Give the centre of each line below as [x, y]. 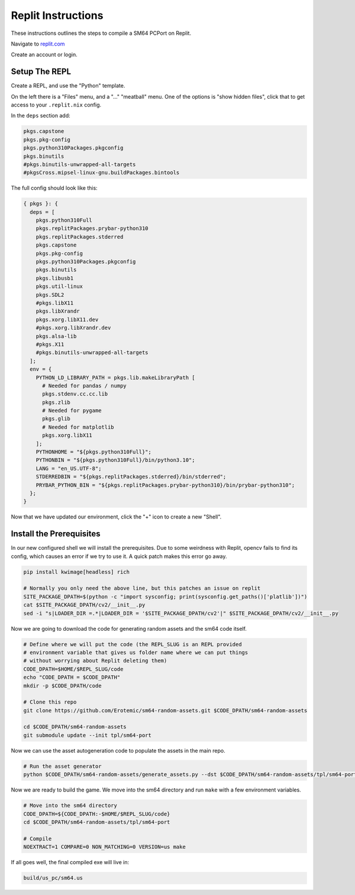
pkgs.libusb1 [55, 278]
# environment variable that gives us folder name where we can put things [136, 652]
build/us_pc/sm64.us [53, 878]
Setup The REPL [41, 72]
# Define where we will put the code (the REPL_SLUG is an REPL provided [133, 644]
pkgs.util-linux [59, 286]
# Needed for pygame [72, 411]
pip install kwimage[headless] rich [77, 572]
